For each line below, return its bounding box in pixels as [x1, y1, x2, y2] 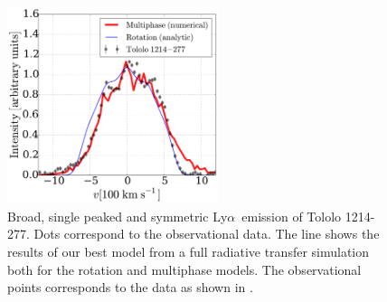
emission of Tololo [241, 206, 342, 225]
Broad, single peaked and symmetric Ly [7, 206, 228, 225]
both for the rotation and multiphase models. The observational [7, 260, 362, 278]
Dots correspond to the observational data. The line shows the [33, 224, 380, 243]
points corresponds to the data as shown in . [7, 278, 253, 297]
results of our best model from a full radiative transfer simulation [7, 242, 370, 261]
